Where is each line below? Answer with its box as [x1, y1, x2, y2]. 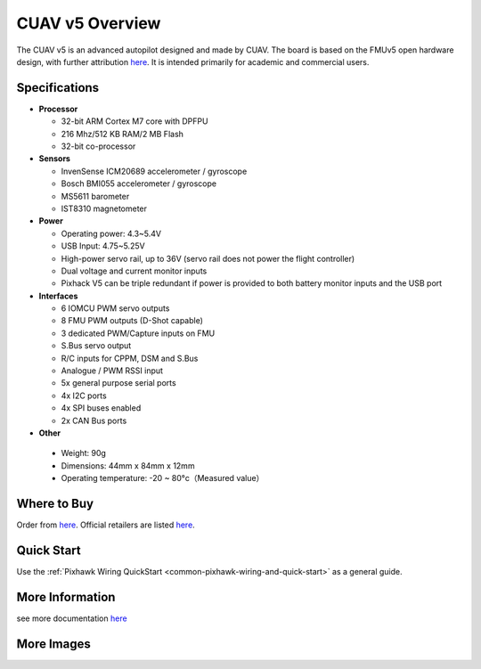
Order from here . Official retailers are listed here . [16, 519, 195, 530]
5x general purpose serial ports [61, 378, 177, 388]
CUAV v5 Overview [16, 13, 161, 33]
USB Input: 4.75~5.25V [61, 241, 146, 251]
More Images [16, 636, 91, 651]
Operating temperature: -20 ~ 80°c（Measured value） [61, 473, 265, 484]
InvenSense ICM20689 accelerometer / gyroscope [61, 166, 248, 176]
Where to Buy [16, 495, 94, 511]
